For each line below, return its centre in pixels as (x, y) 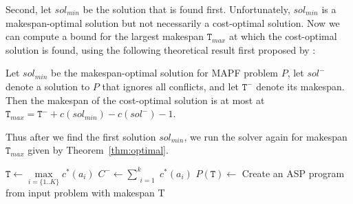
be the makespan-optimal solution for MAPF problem (164, 73)
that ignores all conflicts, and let (171, 86)
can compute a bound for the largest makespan (105, 36)
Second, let (29, 9)
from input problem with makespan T (85, 193)
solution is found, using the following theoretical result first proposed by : (161, 49)
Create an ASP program (293, 173)
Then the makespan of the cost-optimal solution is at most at (135, 100)
